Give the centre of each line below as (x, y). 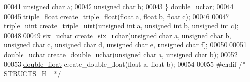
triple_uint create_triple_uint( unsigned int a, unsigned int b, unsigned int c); (121, 26)
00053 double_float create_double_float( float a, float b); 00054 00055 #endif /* (125, 64)
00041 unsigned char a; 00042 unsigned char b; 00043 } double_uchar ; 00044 (119, 6)
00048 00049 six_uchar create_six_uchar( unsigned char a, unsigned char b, (118, 35)
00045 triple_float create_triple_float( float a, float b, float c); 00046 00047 (117, 16)
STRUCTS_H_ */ (33, 73)
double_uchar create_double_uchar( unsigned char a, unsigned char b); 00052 (121, 54)
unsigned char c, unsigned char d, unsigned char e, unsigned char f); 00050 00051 (125, 45)
